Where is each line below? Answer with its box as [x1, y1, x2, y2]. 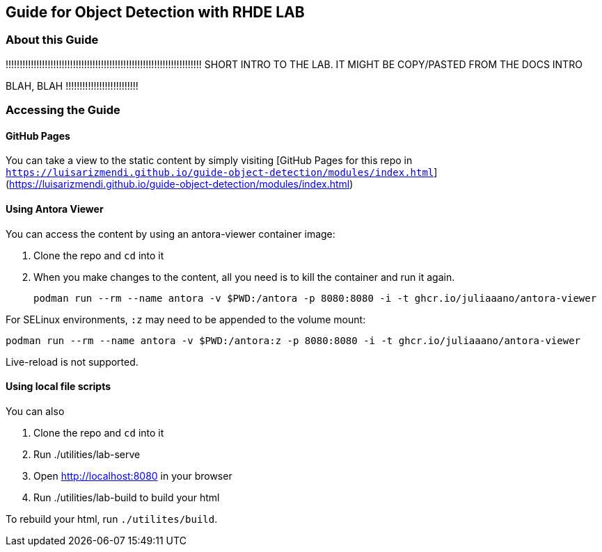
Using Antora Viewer [6, 203, 104, 215]
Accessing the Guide [6, 103, 120, 117]
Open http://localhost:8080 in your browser [33, 469, 232, 482]
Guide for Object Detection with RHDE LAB [6, 3, 305, 21]
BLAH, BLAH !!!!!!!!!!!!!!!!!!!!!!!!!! [6, 79, 138, 92]
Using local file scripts [6, 380, 111, 393]
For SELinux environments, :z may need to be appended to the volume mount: [6, 313, 366, 325]
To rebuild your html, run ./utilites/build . [6, 512, 218, 525]
